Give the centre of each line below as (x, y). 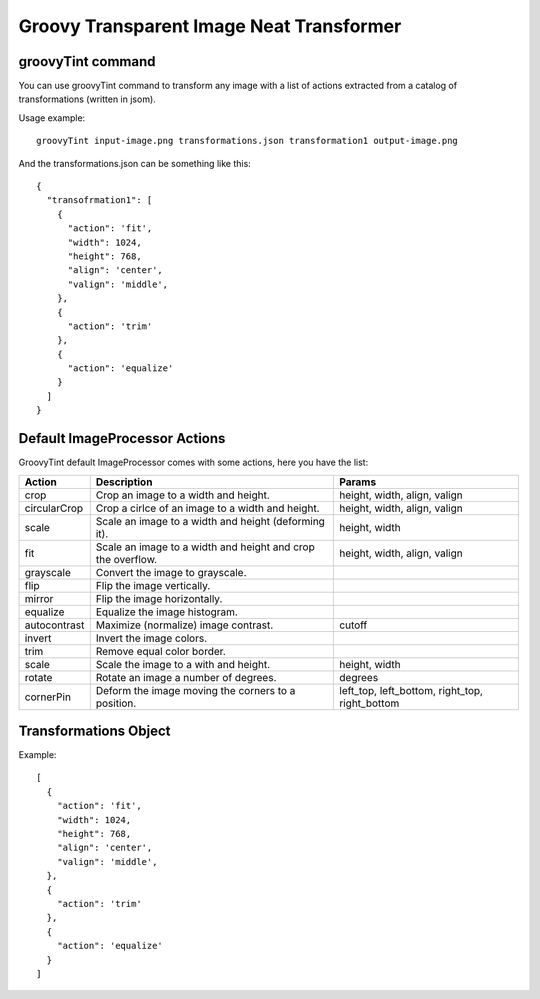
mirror (39, 598)
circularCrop (54, 508)
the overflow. (126, 559)
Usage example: (52, 117)
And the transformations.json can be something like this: (135, 163)
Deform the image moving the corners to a (195, 690)
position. (116, 703)
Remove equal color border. (161, 651)
